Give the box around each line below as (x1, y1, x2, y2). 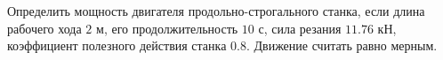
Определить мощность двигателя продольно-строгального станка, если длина (7, 2, 425, 19)
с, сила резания (258, 19, 342, 37)
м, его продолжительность (96, 19, 238, 37)
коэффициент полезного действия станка (7, 36, 227, 55)
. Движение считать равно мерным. (246, 36, 438, 55)
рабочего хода (7, 19, 82, 37)
